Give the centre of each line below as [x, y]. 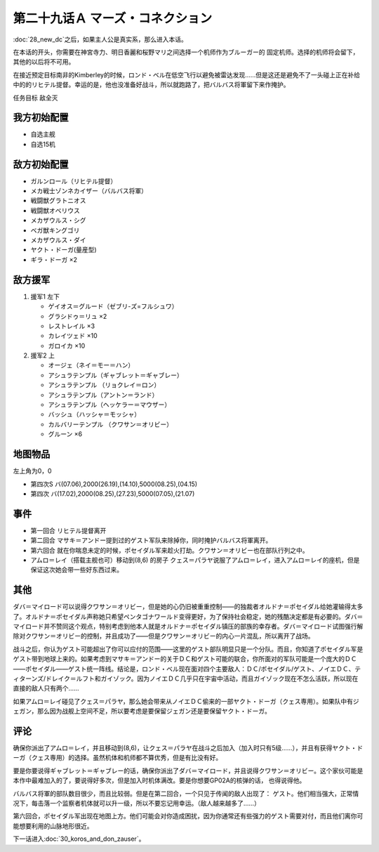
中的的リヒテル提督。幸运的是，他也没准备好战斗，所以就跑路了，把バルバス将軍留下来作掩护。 [151, 85]
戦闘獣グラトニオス [58, 201]
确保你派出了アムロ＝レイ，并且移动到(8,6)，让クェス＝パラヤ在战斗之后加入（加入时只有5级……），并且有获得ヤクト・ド [188, 748]
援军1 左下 [45, 296]
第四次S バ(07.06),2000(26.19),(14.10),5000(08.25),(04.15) [114, 484]
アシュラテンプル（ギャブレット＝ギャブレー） [116, 375]
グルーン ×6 [65, 434]
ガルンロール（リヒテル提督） [74, 181]
